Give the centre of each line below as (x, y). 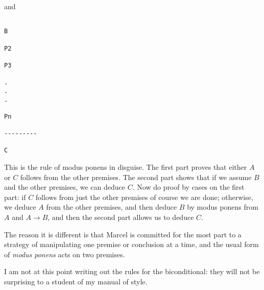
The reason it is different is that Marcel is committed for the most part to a (123, 234)
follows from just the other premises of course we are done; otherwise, (144, 197)
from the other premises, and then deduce (112, 207)
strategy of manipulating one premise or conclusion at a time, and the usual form (131, 244)
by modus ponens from (223, 207)
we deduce (20, 207)
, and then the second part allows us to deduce (121, 217)
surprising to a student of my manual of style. (76, 282)
